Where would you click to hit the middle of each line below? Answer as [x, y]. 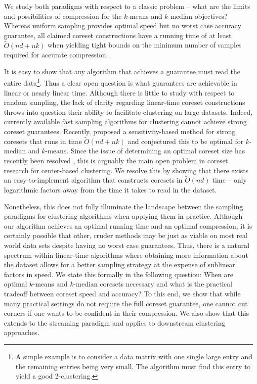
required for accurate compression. [56, 55]
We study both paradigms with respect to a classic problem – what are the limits [127, 6]
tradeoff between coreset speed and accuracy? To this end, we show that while [122, 293]
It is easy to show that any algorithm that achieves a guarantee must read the [122, 71]
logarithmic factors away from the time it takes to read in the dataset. [110, 190]
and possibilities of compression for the [63, 16]
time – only [230, 180]
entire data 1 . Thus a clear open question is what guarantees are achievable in [121, 82]
